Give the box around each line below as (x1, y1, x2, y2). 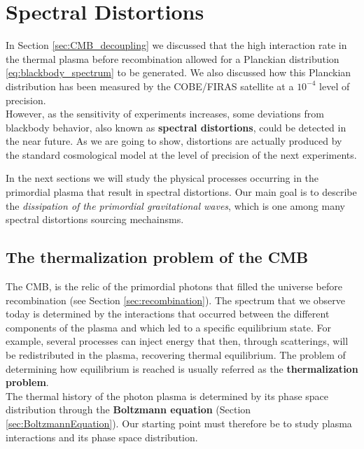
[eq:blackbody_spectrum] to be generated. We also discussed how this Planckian (6, 65, 351, 80)
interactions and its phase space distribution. (6, 429, 198, 444)
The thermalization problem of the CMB (6, 246, 309, 268)
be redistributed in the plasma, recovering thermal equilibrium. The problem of (6, 348, 346, 362)
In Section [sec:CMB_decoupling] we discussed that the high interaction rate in (6, 38, 347, 52)
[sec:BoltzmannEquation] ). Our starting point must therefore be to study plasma (6, 415, 352, 430)
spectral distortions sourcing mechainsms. (6, 212, 184, 227)
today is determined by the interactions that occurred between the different (6, 306, 330, 321)
